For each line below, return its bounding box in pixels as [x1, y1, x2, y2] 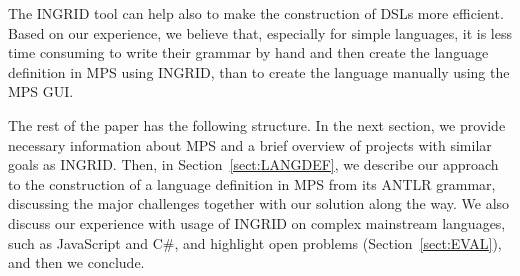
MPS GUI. [8, 81, 74, 102]
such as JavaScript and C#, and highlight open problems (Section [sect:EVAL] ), [8, 232, 502, 253]
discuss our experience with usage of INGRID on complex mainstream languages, [8, 212, 506, 233]
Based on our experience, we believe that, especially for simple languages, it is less [8, 22, 513, 43]
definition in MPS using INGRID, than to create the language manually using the [8, 61, 510, 82]
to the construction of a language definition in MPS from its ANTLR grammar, [8, 173, 496, 194]
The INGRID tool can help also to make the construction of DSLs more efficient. [8, 3, 504, 23]
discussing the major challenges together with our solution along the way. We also [8, 193, 510, 214]
